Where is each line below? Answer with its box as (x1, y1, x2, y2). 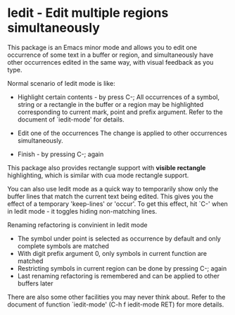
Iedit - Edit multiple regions (7, 5, 169, 21)
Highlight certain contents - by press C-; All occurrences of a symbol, (17, 93, 220, 101)
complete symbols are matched (17, 241, 109, 250)
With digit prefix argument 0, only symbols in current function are (17, 249, 208, 257)
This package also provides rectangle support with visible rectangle (7, 163, 206, 172)
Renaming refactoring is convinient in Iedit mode (7, 220, 148, 229)
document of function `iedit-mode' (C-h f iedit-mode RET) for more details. (7, 300, 224, 309)
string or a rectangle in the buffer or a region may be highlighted (17, 100, 204, 108)
